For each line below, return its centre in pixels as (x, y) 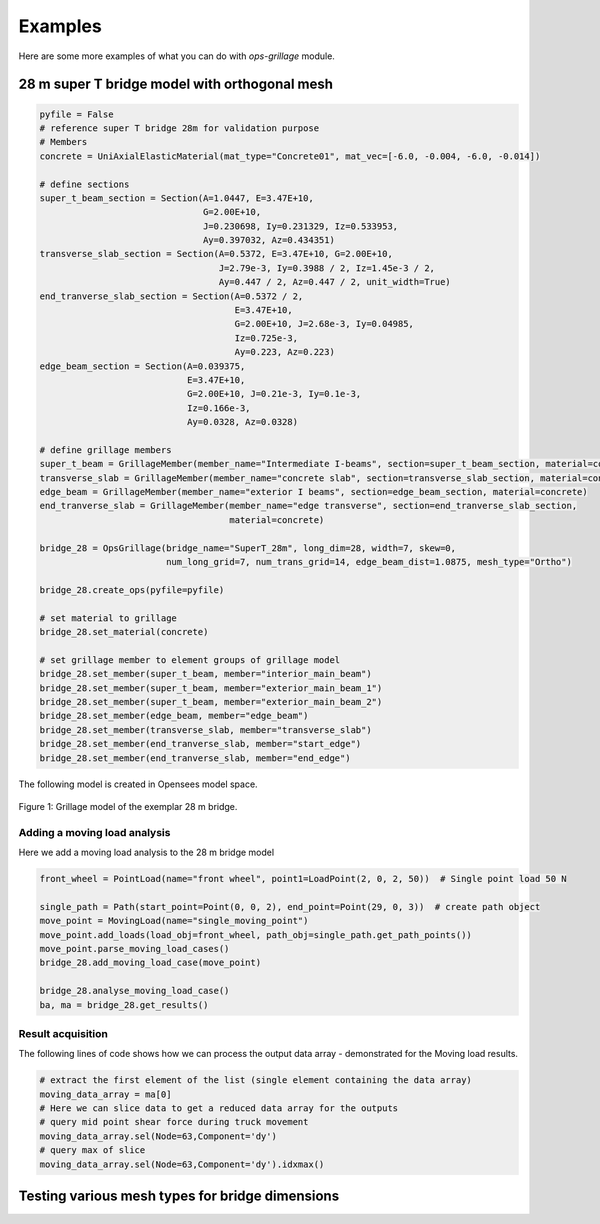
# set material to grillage (108, 618)
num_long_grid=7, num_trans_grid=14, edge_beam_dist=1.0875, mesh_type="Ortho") (368, 562)
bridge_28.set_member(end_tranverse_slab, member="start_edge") (200, 744)
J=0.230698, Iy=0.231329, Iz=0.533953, (300, 226)
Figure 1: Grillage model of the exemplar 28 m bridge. (128, 806)
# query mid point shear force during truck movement (174, 1122)
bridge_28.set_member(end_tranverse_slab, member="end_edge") (195, 758)
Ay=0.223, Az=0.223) (284, 352)
